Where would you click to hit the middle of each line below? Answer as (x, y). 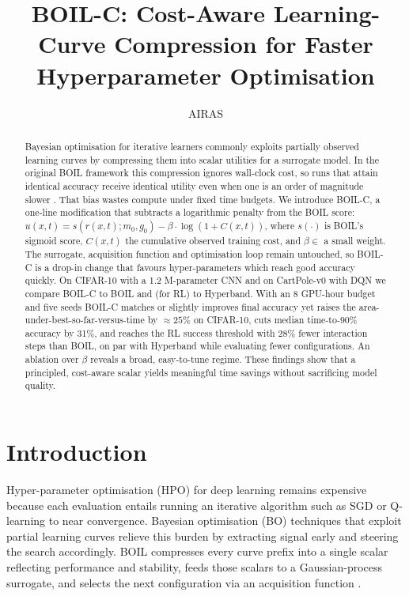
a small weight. (355, 240)
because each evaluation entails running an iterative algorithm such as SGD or (197, 505)
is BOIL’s (344, 225)
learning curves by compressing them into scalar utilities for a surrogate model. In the (202, 159)
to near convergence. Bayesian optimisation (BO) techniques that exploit (225, 521)
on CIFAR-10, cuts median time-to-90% (275, 320)
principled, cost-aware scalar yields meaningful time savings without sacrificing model (201, 372)
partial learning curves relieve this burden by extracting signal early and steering (203, 536)
